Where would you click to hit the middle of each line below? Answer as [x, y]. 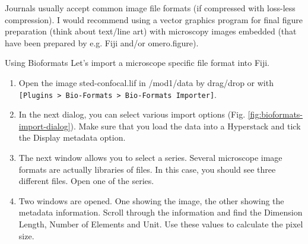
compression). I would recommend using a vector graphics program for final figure [154, 19]
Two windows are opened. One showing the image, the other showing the [151, 200]
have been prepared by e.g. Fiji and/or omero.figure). [102, 42]
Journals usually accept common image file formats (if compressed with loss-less [150, 8]
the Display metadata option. [72, 137]
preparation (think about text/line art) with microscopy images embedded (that [151, 31]
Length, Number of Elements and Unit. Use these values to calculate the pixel [161, 224]
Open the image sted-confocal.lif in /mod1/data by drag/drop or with [146, 82]
